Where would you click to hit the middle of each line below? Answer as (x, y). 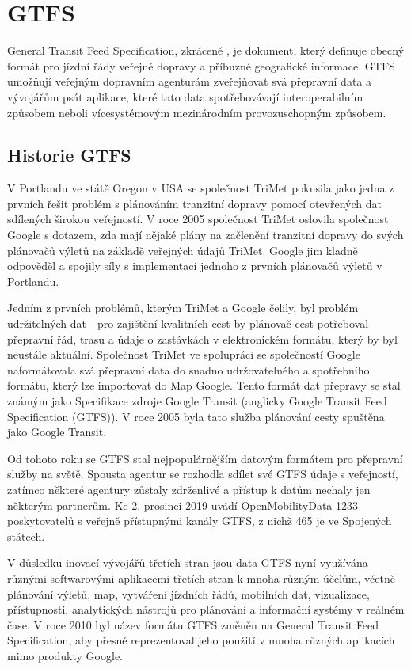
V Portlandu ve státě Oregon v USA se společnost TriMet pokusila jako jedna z (201, 188)
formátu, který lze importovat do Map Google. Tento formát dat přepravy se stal (204, 385)
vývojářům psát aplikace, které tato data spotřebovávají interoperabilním (185, 96)
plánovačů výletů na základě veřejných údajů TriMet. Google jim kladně (183, 250)
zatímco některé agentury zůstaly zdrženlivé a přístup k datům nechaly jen (189, 489)
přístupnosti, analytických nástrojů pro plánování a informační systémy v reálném (206, 609)
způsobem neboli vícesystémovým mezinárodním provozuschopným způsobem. (197, 112)
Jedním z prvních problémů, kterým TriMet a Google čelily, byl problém (183, 308)
